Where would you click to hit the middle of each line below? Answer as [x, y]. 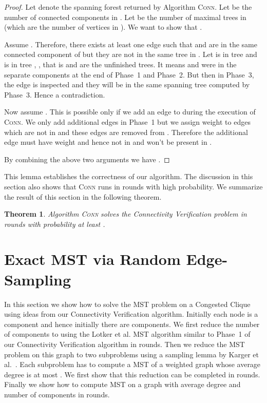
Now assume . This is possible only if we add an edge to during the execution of [130, 112]
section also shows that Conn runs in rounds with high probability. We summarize [133, 186]
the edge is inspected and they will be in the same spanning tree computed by [127, 84]
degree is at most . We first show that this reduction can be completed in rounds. [132, 374]
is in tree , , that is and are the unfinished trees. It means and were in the [120, 64]
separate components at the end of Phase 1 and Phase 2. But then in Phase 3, [129, 74]
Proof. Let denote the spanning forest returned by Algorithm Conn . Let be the [128, 7]
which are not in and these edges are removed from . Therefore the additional [126, 132]
